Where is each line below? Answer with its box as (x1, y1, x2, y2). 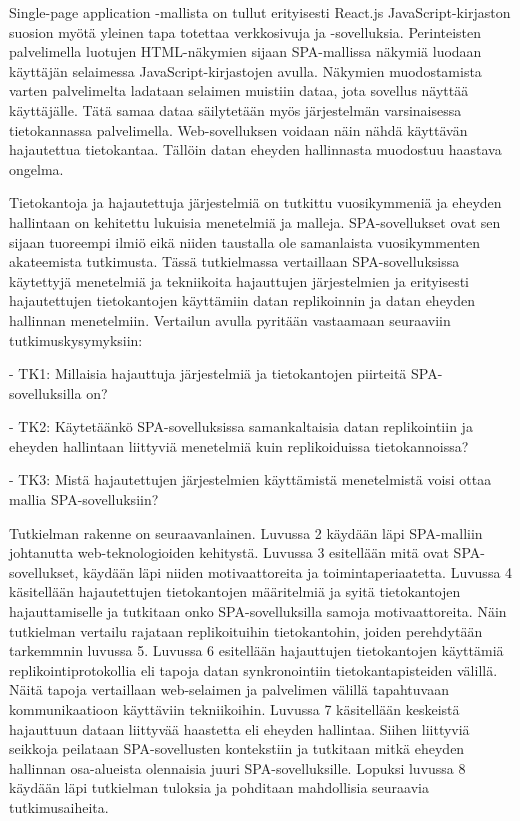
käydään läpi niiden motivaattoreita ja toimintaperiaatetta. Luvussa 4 (83, 561, 513, 582)
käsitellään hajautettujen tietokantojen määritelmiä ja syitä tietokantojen (9, 581, 461, 602)
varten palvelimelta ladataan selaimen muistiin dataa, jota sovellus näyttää (9, 80, 469, 101)
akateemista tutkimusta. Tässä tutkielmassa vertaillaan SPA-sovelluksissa (9, 251, 460, 272)
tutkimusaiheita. (9, 796, 109, 817)
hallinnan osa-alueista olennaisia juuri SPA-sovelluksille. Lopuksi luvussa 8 (9, 757, 466, 778)
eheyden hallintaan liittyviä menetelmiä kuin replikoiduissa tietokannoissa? (9, 435, 469, 456)
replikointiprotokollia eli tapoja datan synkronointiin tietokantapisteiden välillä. (9, 659, 498, 680)
